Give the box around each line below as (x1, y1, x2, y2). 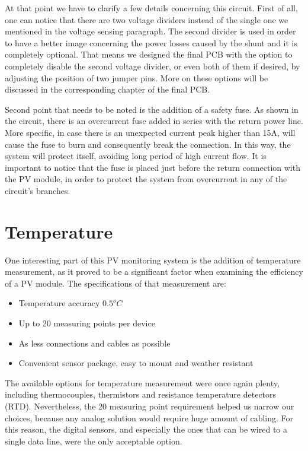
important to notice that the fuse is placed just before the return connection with (5, 161, 300, 173)
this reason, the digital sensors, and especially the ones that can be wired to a (5, 423, 288, 436)
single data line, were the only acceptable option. (5, 434, 182, 447)
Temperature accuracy (18, 297, 100, 309)
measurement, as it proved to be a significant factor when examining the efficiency (5, 265, 303, 278)
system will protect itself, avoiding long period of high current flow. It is (5, 150, 267, 162)
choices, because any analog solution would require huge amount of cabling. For (5, 411, 294, 424)
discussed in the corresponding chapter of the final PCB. (5, 83, 210, 96)
